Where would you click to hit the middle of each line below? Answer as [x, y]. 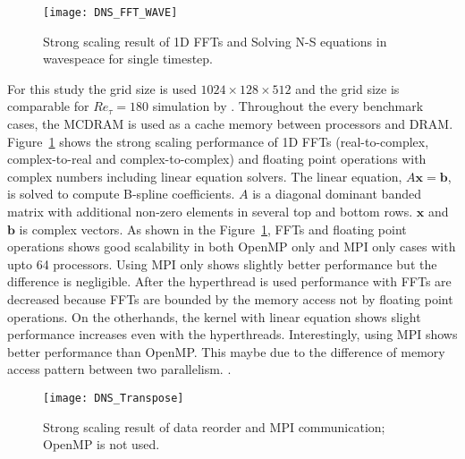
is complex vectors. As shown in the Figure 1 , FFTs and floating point [213, 229]
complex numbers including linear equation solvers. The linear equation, [205, 176]
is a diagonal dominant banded [337, 194]
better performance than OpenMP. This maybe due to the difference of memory [226, 351]
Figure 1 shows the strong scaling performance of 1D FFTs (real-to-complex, [218, 141]
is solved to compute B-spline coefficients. [121, 194]
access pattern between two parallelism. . [119, 369]
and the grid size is [347, 88]
